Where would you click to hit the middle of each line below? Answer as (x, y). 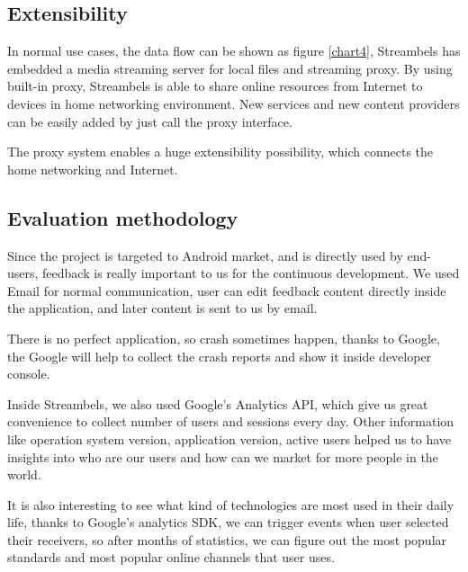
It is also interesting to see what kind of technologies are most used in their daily (231, 504)
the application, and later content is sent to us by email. (162, 308)
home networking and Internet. (93, 169)
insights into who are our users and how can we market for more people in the (223, 456)
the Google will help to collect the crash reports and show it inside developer (220, 356)
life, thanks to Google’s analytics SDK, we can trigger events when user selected (228, 522)
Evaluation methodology (123, 217)
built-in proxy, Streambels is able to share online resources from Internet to (215, 86)
